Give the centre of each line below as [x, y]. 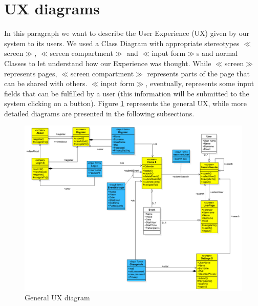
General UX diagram [57, 298]
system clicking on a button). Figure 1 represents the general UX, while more [125, 103]
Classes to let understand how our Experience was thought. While [108, 63]
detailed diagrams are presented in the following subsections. [99, 113]
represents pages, [31, 73]
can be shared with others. [46, 83]
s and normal [217, 53]
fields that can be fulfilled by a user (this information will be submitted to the [127, 93]
